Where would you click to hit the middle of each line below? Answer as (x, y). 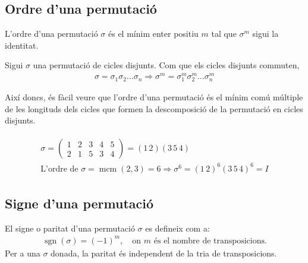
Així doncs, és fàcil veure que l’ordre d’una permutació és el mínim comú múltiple (154, 97)
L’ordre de (59, 169)
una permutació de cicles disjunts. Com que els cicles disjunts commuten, (166, 65)
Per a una (23, 253)
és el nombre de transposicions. (210, 241)
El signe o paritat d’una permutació (70, 228)
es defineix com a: (177, 228)
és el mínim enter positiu (153, 34)
